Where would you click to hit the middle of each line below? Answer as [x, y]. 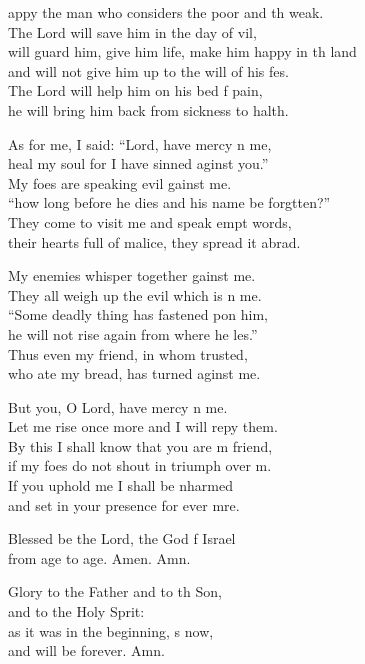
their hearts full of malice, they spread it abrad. [154, 241]
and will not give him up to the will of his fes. [148, 70]
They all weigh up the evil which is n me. [135, 294]
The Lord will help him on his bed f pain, [135, 90]
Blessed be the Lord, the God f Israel [122, 538]
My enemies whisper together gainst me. [132, 275]
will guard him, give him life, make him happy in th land [182, 51]
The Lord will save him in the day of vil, [132, 31]
